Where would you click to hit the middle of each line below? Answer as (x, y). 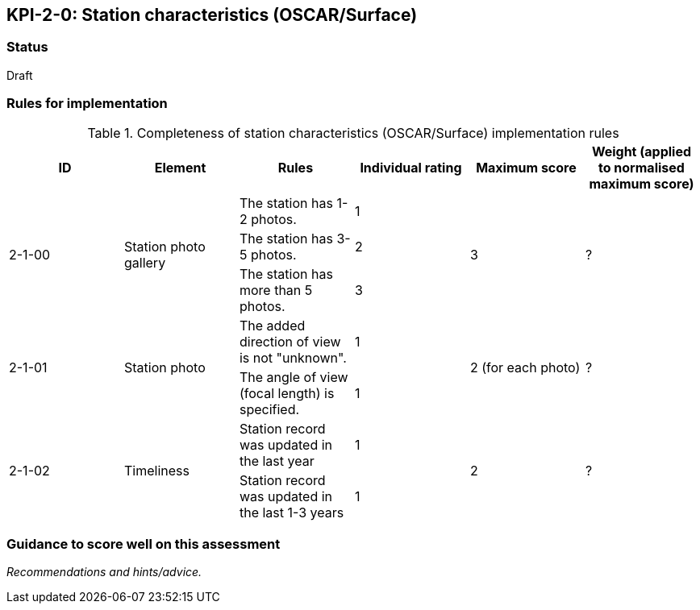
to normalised (642, 167)
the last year (277, 461)
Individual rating (411, 167)
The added (272, 325)
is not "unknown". (293, 357)
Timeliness (156, 470)
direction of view (290, 341)
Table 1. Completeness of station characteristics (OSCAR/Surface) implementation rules (353, 133)
